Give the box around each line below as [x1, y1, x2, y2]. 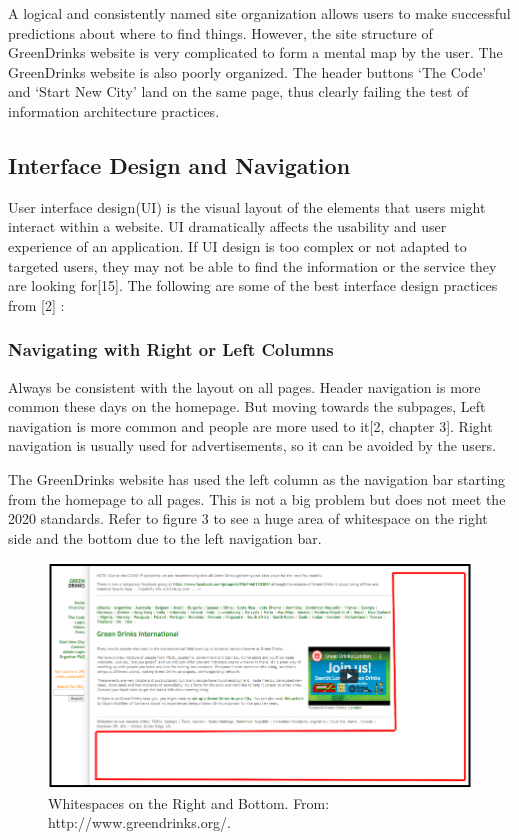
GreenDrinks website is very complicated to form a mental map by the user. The [8, 42, 503, 63]
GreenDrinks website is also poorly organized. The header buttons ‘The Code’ [8, 61, 487, 82]
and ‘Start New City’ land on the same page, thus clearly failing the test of [8, 81, 469, 102]
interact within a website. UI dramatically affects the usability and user [8, 216, 447, 237]
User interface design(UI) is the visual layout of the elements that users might [8, 196, 486, 217]
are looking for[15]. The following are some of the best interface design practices [8, 275, 498, 296]
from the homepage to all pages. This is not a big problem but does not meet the [8, 488, 506, 509]
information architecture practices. [8, 100, 220, 121]
